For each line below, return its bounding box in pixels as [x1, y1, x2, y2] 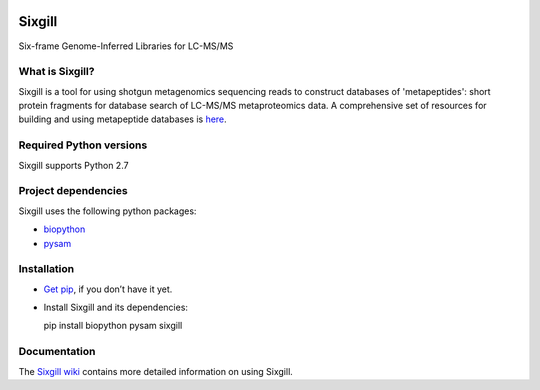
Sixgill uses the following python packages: [18, 205, 197, 217]
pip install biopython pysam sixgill [43, 320, 183, 332]
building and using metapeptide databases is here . [18, 113, 227, 125]
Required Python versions [18, 138, 148, 152]
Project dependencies [18, 184, 129, 198]
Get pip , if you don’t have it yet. [43, 283, 173, 295]
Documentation [18, 345, 96, 359]
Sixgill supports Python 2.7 [18, 159, 129, 171]
